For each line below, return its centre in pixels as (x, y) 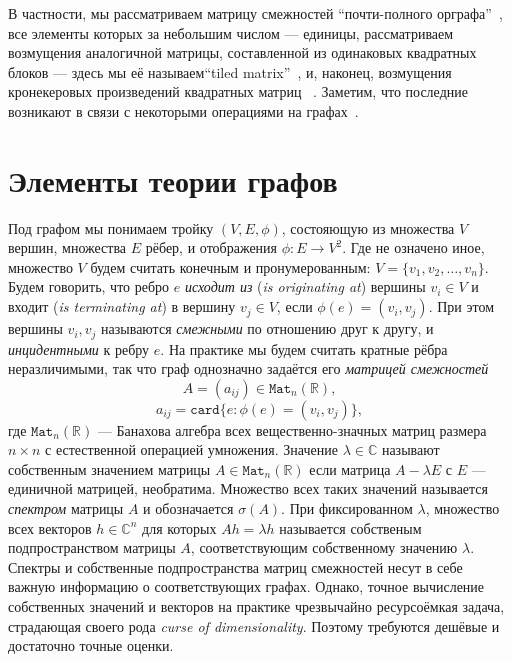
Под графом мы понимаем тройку (111, 227)
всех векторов (50, 527)
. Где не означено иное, (413, 247)
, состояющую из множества (368, 227)
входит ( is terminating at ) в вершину (122, 306)
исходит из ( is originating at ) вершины (305, 286)
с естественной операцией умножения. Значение (191, 449)
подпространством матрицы (92, 547)
